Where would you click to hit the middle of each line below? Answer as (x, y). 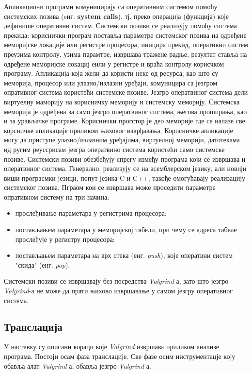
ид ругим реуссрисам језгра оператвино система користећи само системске (114, 149)
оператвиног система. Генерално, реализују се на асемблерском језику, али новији (125, 168)
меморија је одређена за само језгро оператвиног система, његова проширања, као (126, 111)
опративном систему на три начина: (57, 196)
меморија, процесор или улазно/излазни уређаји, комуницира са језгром (111, 82)
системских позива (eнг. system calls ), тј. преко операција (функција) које (116, 16)
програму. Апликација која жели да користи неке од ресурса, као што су (111, 73)
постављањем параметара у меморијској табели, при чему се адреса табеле (126, 229)
